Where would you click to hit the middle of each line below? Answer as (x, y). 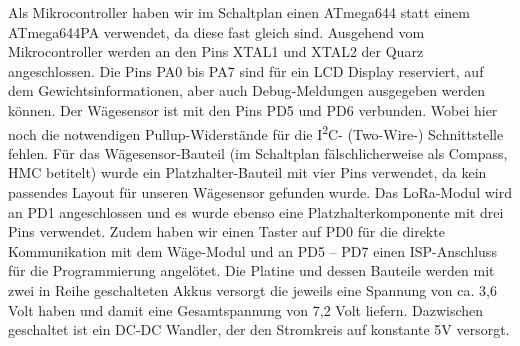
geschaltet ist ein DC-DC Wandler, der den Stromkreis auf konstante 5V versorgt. (259, 329)
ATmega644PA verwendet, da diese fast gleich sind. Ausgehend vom (216, 31)
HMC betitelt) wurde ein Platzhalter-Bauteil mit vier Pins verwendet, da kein (247, 172)
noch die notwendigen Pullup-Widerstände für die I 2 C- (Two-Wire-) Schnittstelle (256, 132)
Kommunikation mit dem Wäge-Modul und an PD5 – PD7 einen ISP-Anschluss (252, 250)
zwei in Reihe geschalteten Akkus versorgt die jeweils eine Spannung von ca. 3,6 (252, 289)
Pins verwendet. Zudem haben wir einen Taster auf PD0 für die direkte (226, 231)
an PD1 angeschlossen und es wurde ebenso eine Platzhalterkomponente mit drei (256, 211)
